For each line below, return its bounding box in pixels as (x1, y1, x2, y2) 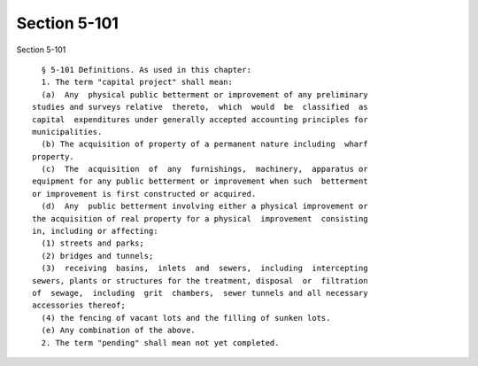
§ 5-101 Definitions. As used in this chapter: (41, 65, 252, 74)
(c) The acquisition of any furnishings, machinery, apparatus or (41, 164, 368, 175)
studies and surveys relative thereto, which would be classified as (32, 102, 368, 113)
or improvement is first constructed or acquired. (32, 189, 257, 199)
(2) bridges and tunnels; (41, 251, 154, 261)
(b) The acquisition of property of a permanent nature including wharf (41, 139, 368, 150)
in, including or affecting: (32, 226, 158, 237)
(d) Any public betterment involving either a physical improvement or (41, 201, 368, 212)
